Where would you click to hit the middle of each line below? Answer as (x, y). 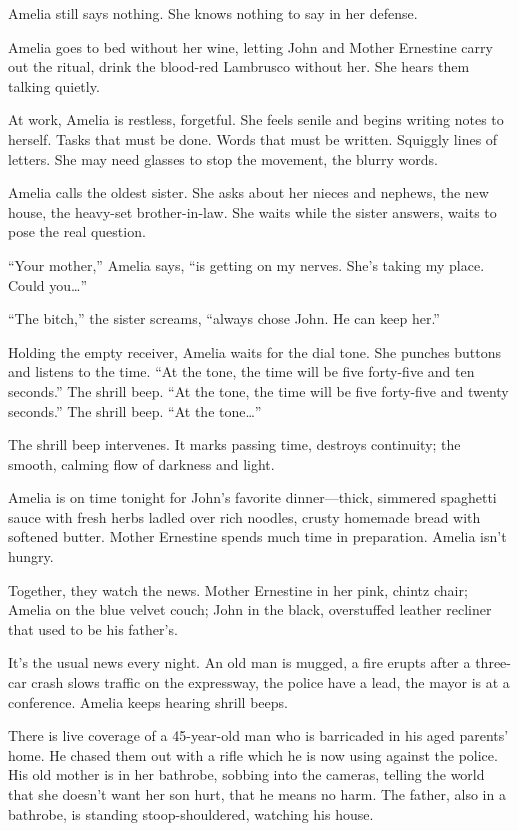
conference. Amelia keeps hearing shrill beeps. (148, 701)
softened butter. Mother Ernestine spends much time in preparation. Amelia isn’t (257, 536)
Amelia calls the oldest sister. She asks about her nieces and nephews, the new (248, 192)
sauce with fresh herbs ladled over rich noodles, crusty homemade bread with (244, 516)
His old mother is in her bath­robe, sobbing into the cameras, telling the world (246, 774)
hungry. (31, 556)
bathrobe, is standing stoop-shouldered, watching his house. (191, 813)
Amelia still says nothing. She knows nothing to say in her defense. (213, 13)
